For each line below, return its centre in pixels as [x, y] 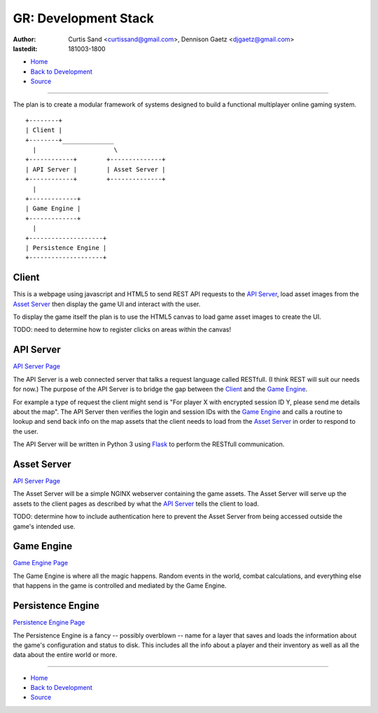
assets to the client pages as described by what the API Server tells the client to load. [136, 504]
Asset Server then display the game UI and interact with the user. [107, 304]
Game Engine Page [41, 563]
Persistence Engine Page [49, 623]
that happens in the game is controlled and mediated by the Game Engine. [120, 586]
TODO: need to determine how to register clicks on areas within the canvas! [122, 330]
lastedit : [25, 48]
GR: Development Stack [83, 18]
